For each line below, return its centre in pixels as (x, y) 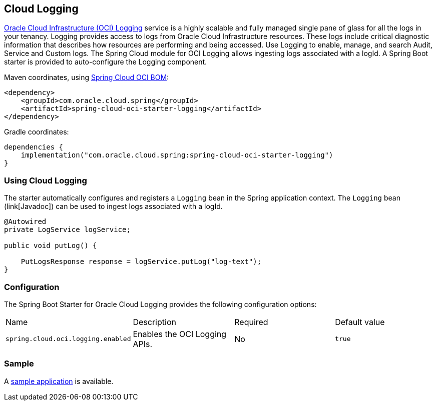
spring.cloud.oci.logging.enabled (68, 339)
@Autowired (25, 222)
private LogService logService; (67, 230)
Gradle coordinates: (37, 132)
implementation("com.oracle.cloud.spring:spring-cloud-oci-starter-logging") (177, 155)
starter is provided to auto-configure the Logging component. (106, 62)
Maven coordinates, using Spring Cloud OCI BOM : (87, 77)
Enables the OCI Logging (180, 334)
